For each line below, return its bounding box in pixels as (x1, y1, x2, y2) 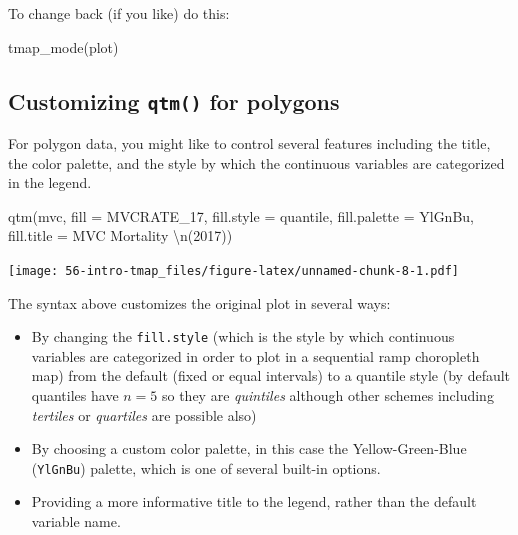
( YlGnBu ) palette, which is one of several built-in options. (31, 457, 381, 478)
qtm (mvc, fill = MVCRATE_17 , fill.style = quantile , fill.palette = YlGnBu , (8, 205, 475, 226)
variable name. (31, 511, 121, 532)
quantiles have (31, 385, 119, 406)
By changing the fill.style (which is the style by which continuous (31, 326, 455, 347)
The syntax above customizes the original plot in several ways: (8, 292, 391, 313)
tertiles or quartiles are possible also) (31, 404, 257, 425)
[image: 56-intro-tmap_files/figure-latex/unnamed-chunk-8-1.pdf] (8, 263, 460, 278)
